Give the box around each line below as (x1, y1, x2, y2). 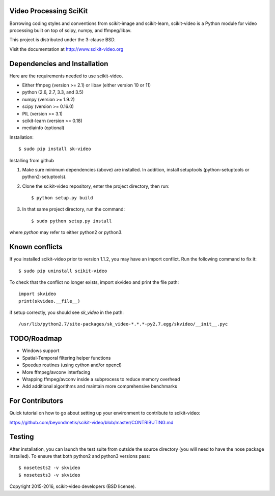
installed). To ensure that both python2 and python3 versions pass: (9, 453, 150, 459)
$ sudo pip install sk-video (18, 146, 91, 152)
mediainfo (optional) (22, 125, 65, 131)
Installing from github (9, 157, 54, 163)
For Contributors (9, 397, 64, 405)
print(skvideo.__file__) (18, 298, 80, 304)
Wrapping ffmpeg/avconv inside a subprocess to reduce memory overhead (22, 376, 180, 382)
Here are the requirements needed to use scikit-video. (9, 73, 123, 79)
